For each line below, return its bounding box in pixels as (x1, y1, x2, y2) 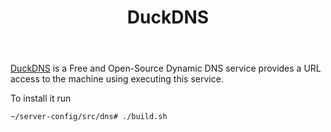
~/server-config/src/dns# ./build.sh (10, 112, 168, 122)
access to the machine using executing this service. (10, 73, 224, 85)
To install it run (10, 92, 72, 105)
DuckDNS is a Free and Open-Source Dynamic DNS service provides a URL (10, 62, 322, 75)
